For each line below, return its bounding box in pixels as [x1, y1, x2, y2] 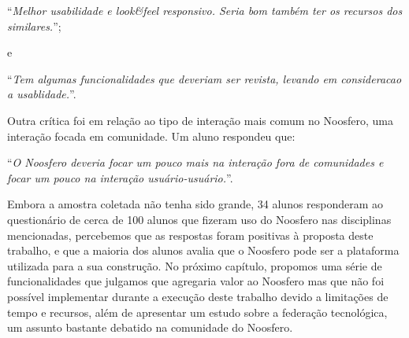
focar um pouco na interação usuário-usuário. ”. [7, 169, 233, 186]
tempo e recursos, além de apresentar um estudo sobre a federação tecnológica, [7, 303, 388, 320]
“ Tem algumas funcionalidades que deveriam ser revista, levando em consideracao [7, 70, 402, 86]
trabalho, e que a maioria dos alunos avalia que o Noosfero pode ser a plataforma [7, 242, 400, 259]
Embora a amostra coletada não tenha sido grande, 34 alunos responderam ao [7, 196, 384, 212]
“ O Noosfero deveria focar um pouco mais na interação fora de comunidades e [7, 154, 384, 171]
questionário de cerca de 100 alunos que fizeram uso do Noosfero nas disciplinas [7, 211, 392, 227]
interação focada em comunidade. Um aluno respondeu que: [7, 127, 296, 144]
